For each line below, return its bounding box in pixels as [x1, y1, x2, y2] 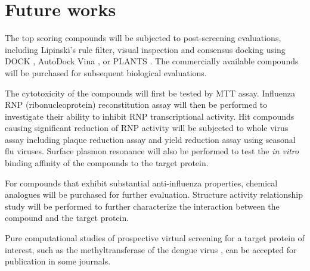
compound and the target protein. [5, 211, 129, 224]
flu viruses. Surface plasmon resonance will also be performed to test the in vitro [5, 145, 299, 157]
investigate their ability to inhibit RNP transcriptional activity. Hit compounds [5, 110, 294, 122]
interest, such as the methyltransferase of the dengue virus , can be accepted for [5, 243, 297, 256]
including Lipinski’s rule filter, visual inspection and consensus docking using [5, 43, 286, 55]
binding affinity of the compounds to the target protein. [5, 157, 209, 169]
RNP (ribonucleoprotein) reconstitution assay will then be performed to [5, 98, 268, 111]
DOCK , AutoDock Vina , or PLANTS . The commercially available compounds [5, 55, 299, 67]
